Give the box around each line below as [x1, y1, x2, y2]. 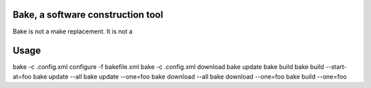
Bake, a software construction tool [12, 9, 164, 20]
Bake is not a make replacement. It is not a [12, 27, 133, 35]
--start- [325, 63, 347, 71]
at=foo [12, 72, 32, 80]
